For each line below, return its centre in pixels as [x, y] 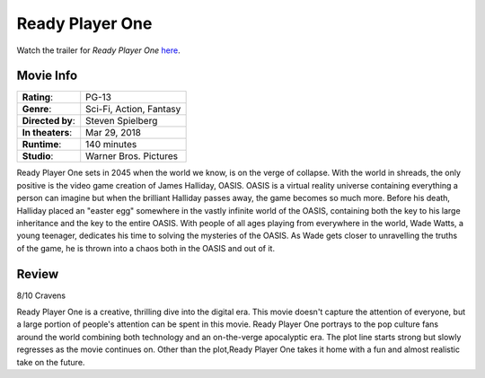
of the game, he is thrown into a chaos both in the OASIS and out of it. [146, 248]
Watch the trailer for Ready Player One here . [98, 50]
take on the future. [51, 362]
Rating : [38, 97]
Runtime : [42, 145]
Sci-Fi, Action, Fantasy [133, 110]
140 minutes [111, 145]
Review [38, 274]
